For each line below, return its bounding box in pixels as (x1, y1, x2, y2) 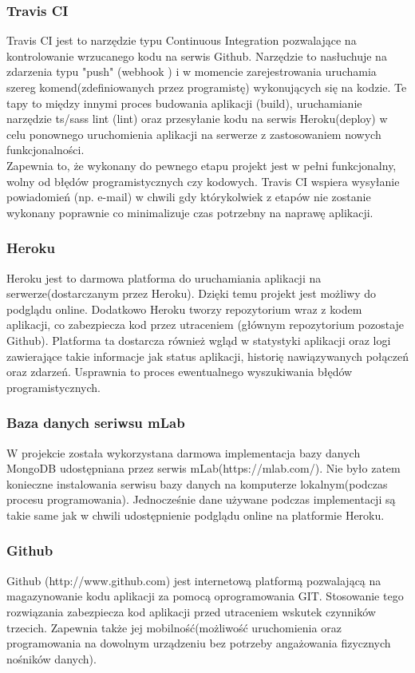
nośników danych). (6, 650, 97, 667)
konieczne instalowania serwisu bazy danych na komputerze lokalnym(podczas (6, 475, 388, 492)
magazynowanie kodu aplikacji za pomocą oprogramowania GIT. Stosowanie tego (6, 588, 404, 604)
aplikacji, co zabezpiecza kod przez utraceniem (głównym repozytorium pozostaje (6, 316, 405, 333)
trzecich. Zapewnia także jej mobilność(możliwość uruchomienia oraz (6, 619, 342, 635)
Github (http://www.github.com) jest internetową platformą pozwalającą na (6, 572, 381, 588)
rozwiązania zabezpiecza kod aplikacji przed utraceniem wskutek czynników (6, 603, 376, 620)
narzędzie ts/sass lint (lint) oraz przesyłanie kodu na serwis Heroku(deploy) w (6, 110, 388, 127)
